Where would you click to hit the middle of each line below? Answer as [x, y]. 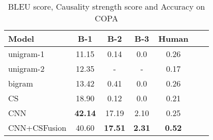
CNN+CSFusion [37, 128]
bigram [21, 83]
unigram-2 [26, 68]
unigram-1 [26, 54]
